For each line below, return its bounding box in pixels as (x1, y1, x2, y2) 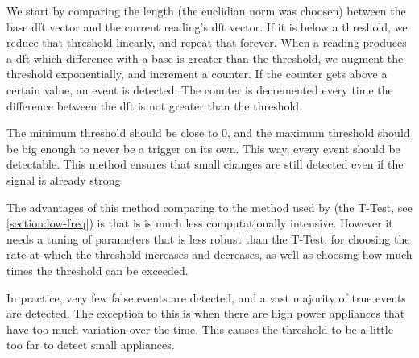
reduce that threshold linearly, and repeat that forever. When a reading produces (6, 34, 407, 51)
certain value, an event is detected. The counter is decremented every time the (6, 81, 393, 98)
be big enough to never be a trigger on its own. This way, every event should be (6, 139, 400, 156)
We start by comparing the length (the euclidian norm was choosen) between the (6, 2, 406, 19)
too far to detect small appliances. (6, 336, 175, 353)
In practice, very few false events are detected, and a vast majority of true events (6, 289, 406, 306)
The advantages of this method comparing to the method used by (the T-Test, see (6, 198, 413, 215)
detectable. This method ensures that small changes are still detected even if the (6, 156, 404, 173)
